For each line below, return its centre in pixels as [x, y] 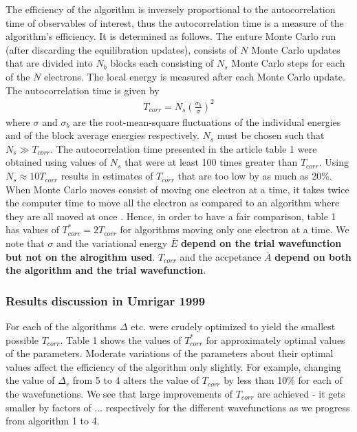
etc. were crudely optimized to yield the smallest [233, 326]
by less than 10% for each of [283, 380]
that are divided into [49, 63]
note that [25, 243]
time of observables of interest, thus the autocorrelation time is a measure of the [175, 22]
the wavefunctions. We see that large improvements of [119, 393]
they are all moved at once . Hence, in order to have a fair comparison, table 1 [171, 216]
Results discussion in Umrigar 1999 [106, 300]
